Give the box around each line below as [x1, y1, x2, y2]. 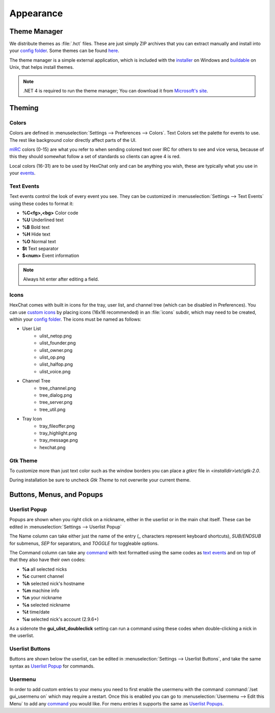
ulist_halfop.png [39, 361, 73, 367]
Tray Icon [22, 416, 42, 422]
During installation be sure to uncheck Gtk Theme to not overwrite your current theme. [9, 477, 191, 483]
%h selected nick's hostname [22, 580, 85, 587]
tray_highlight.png [39, 430, 77, 436]
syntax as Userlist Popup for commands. [9, 663, 95, 669]
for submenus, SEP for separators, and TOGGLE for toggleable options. [9, 540, 159, 546]
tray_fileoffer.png [39, 423, 75, 429]
